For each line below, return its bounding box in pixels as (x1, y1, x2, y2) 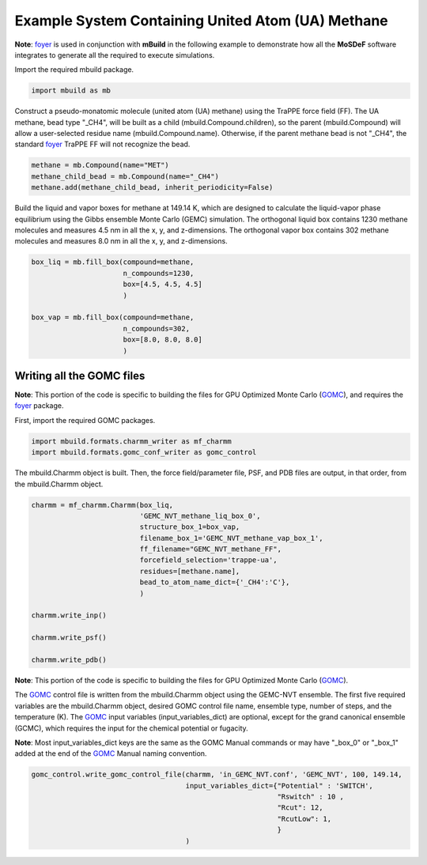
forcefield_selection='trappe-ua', (139, 556, 278, 565)
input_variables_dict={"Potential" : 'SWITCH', (185, 781, 373, 790)
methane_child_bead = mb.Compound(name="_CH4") (31, 172, 219, 181)
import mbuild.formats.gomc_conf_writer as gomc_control (31, 448, 257, 457)
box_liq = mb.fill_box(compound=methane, (31, 258, 195, 266)
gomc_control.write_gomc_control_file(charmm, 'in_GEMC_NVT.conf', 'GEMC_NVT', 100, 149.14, (31, 770, 402, 779)
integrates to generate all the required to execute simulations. (14, 50, 215, 59)
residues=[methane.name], (139, 566, 240, 576)
